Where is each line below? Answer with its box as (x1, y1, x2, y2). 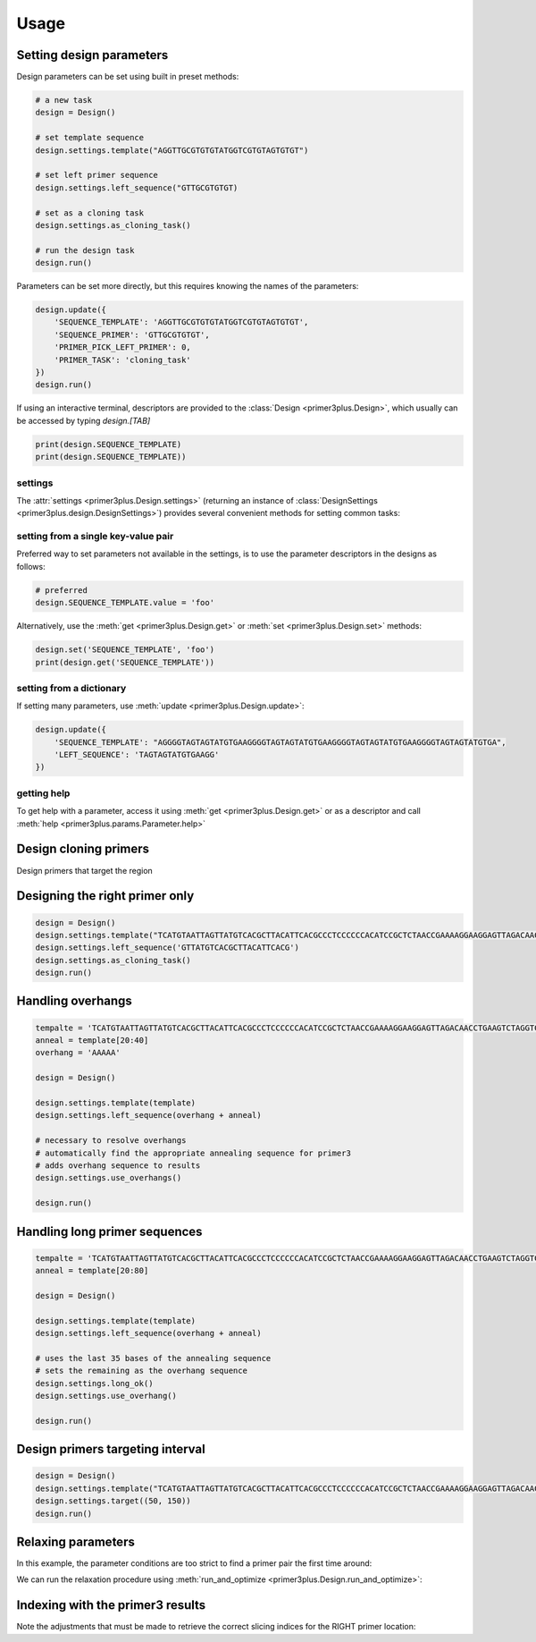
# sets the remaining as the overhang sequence (35, 1366, 247, 1376)
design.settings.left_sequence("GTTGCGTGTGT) (35, 182, 239, 192)
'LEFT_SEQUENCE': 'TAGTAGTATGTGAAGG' (54, 749, 220, 760)
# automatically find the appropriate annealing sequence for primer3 (35, 1147, 352, 1158)
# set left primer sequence (35, 170, 158, 181)
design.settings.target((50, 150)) (35, 1496, 191, 1506)
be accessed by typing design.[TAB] (16, 415, 151, 426)
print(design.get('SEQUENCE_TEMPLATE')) (35, 657, 214, 667)
